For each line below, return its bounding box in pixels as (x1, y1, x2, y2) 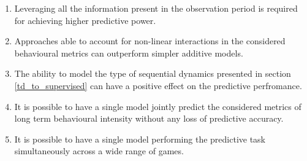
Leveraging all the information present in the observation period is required (14, 2, 298, 14)
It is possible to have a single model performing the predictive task (14, 132, 266, 145)
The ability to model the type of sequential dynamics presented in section (14, 67, 291, 80)
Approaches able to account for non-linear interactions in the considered (14, 34, 286, 47)
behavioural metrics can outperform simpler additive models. (14, 46, 243, 59)
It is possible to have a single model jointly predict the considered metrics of (14, 100, 301, 112)
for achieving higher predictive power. (14, 14, 156, 26)
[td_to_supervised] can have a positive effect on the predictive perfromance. (14, 79, 302, 92)
